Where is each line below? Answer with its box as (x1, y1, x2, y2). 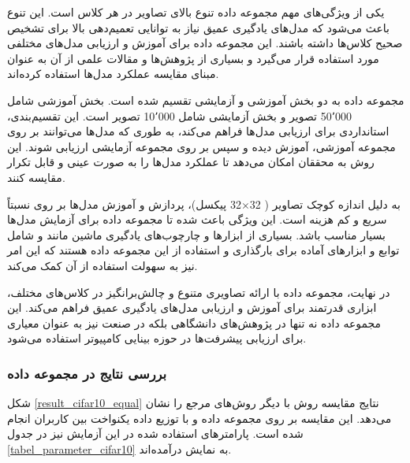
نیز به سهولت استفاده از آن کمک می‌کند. (7, 257, 198, 273)
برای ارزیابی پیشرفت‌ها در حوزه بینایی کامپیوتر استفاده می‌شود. (7, 330, 307, 346)
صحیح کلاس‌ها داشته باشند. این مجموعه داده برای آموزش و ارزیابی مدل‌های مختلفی (7, 35, 403, 51)
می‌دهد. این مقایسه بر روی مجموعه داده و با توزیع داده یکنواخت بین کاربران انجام (7, 409, 392, 426)
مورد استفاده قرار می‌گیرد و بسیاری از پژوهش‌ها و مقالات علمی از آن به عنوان (7, 50, 379, 66)
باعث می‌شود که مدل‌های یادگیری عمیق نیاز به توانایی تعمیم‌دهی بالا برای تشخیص (7, 19, 389, 35)
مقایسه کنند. (7, 169, 65, 185)
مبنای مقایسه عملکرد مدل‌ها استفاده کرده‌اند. (7, 65, 219, 82)
